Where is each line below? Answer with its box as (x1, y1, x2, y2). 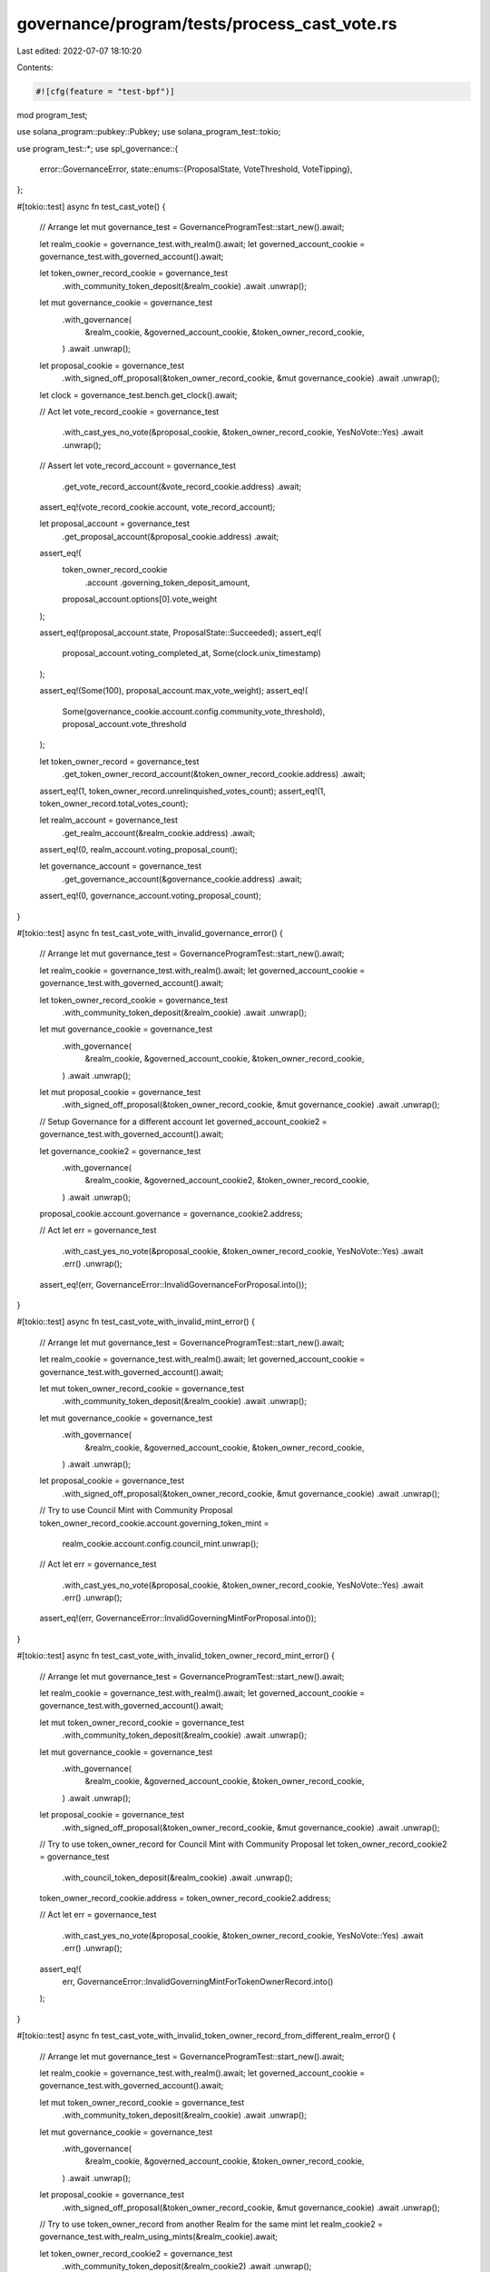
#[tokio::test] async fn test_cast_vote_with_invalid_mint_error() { (16, 1316, 256, 1327)
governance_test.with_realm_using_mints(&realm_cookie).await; (39, 2231, 279, 2242)
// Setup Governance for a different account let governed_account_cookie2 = (39, 1116, 328, 1127)
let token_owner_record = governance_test (39, 755, 200, 767)
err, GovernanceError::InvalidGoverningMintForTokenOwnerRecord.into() (62, 1977, 334, 1988)
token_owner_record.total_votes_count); (39, 798, 189, 809)
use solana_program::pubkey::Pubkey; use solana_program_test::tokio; (16, 126, 281, 137)
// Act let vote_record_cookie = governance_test (39, 405, 220, 417)
